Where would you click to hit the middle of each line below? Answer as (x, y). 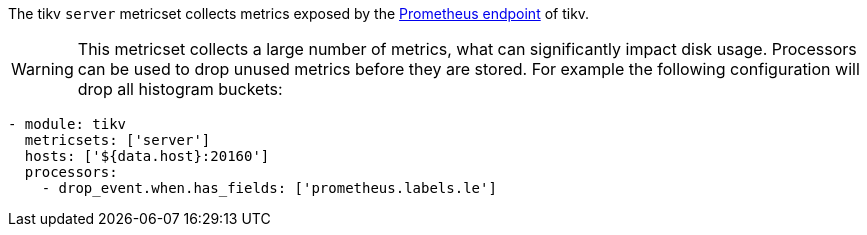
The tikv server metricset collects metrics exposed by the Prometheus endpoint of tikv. (299, 13)
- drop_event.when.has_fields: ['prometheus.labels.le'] (269, 188)
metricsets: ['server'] (117, 140)
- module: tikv (67, 124)
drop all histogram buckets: (180, 89)
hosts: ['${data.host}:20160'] (147, 156)
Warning (42, 69)
